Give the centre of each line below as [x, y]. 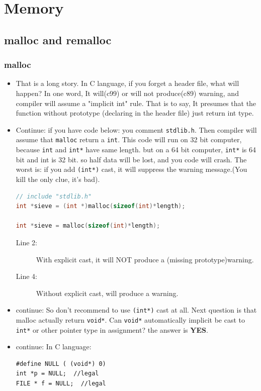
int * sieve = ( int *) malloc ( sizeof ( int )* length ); [101, 206]
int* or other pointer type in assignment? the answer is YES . [112, 329]
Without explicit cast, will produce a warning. [107, 293]
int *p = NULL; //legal [57, 374]
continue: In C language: [54, 347]
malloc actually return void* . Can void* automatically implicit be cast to [130, 319]
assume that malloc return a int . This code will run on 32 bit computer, [129, 139]
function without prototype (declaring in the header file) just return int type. [135, 113]
